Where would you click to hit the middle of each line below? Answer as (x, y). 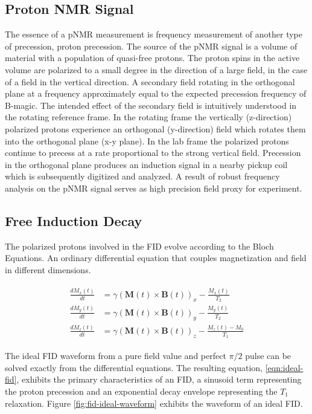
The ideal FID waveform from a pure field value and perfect (116, 356)
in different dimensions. (48, 269)
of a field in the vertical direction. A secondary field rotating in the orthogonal (150, 81)
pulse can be (268, 356)
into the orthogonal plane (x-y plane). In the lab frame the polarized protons (147, 141)
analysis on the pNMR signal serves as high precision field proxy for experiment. (154, 188)
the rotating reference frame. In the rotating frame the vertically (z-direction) (148, 117)
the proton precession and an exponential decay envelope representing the (141, 391)
